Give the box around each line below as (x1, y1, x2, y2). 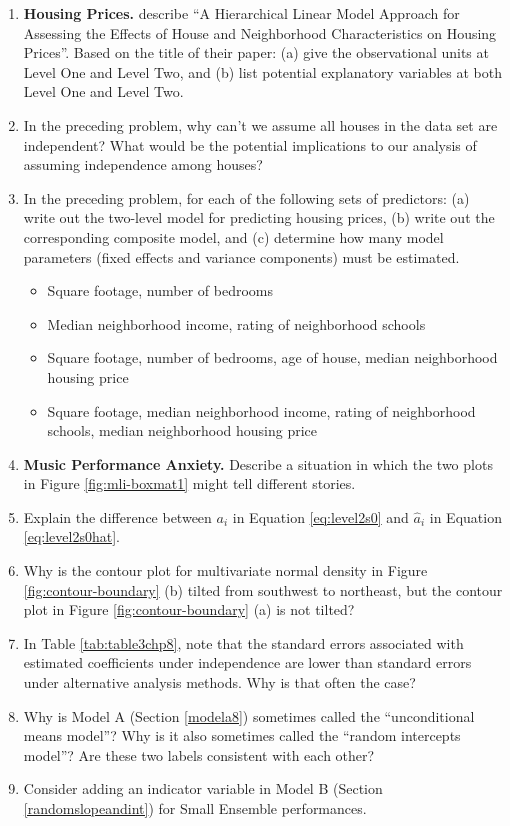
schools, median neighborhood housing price (47, 420, 318, 441)
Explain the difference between (23, 506, 212, 527)
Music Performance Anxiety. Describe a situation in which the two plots (23, 453, 493, 474)
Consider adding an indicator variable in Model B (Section (23, 778, 383, 799)
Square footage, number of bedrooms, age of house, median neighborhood (47, 347, 498, 368)
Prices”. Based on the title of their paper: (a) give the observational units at (23, 42, 489, 63)
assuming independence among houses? (23, 154, 263, 175)
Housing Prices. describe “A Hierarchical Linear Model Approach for (23, 3, 460, 23)
